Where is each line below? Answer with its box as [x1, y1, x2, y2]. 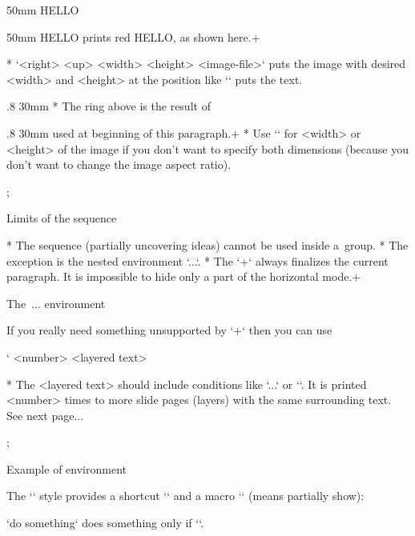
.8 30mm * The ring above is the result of [6, 98, 211, 114]
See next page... [6, 406, 84, 423]
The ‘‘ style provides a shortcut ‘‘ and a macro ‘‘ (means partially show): [6, 487, 365, 504]
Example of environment [6, 460, 127, 477]
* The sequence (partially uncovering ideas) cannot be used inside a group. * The [6, 236, 409, 253]
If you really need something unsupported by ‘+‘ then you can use [6, 322, 332, 338]
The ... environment [6, 294, 106, 311]
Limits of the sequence [6, 210, 117, 226]
